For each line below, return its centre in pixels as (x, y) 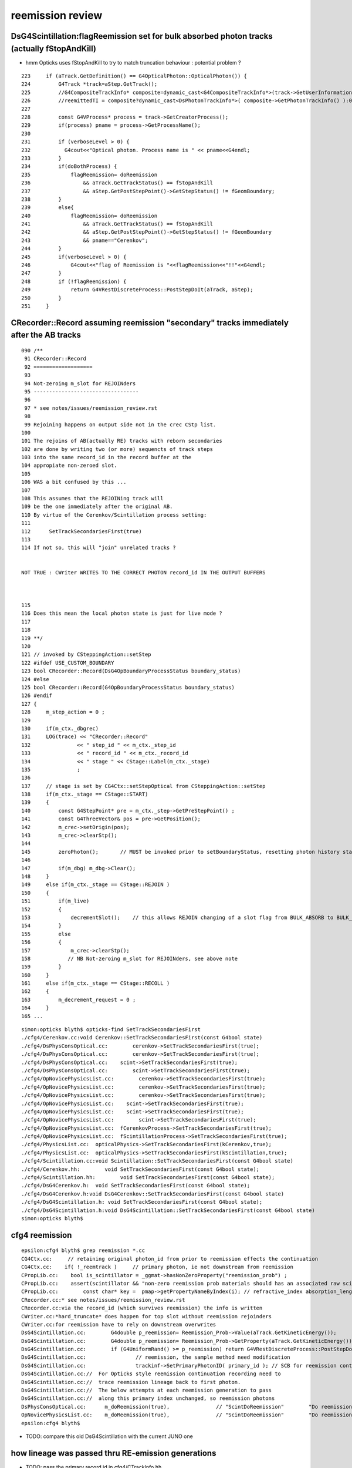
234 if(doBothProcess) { (69, 166)
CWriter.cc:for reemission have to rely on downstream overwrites (119, 1324)
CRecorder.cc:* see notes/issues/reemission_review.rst (103, 1300)
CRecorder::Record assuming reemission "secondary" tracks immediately (150, 323)
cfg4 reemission (41, 1235)
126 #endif (37, 696)
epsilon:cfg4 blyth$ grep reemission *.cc (83, 1250)
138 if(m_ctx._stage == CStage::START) (85, 794)
